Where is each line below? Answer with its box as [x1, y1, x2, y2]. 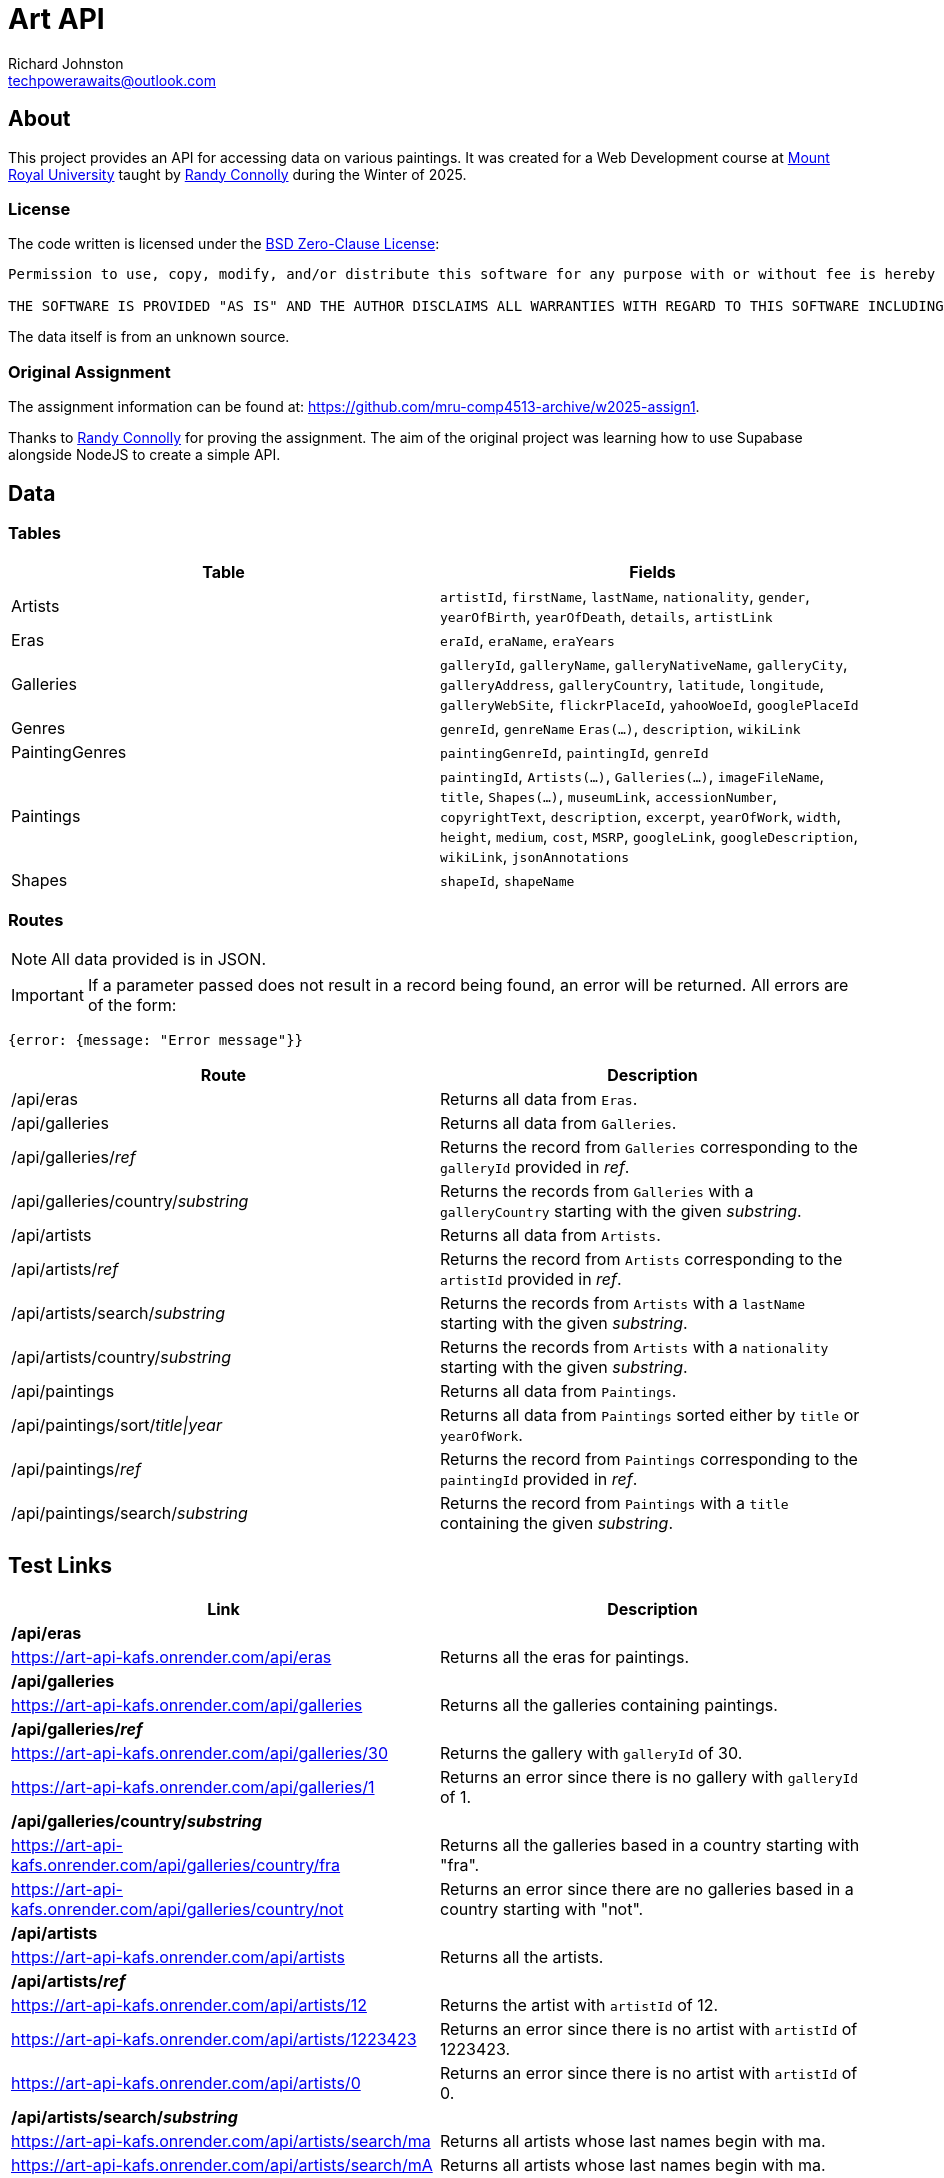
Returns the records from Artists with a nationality [440, 1337, 829, 1358]
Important [11, 985, 84, 1006]
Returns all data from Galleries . [440, 1113, 677, 1134]
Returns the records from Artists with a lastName [440, 1293, 805, 1314]
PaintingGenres [11, 742, 127, 763]
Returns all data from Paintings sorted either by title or [440, 1405, 860, 1426]
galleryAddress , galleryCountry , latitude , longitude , [440, 674, 825, 695]
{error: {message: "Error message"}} [8, 1032, 304, 1049]
